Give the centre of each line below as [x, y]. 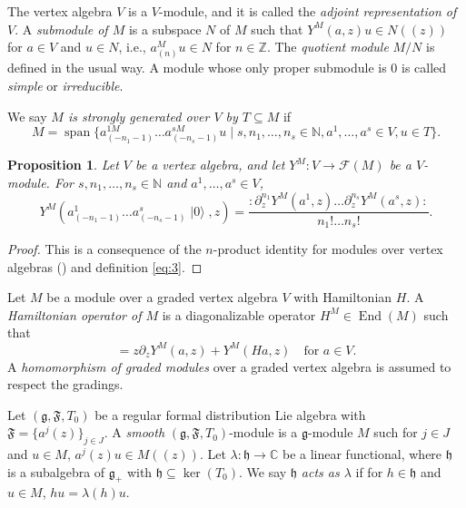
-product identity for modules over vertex [328, 249]
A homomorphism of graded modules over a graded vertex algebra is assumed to [229, 366]
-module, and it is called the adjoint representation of [307, 11]
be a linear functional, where [362, 454]
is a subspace [165, 29]
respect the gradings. [65, 384]
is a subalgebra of [56, 471]
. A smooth [134, 432]
